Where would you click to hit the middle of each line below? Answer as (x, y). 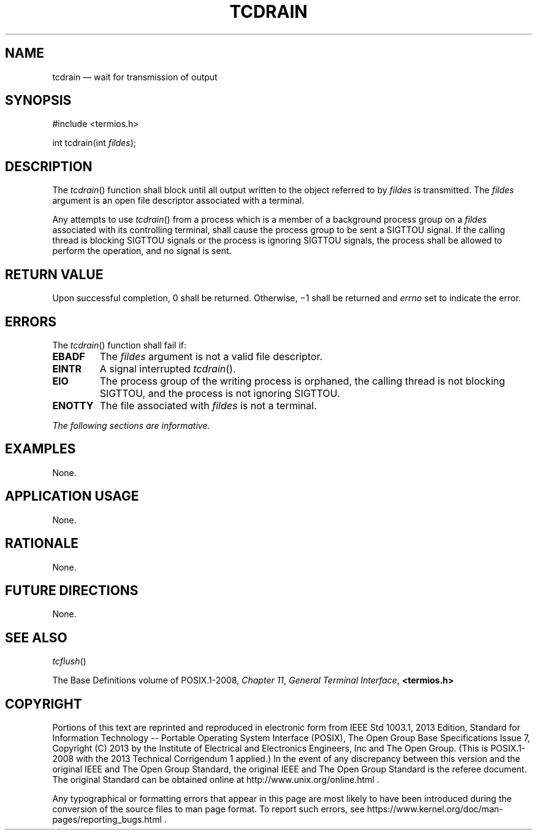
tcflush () (69, 661)
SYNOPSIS (38, 101)
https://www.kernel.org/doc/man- (435, 809)
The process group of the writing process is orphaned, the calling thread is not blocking (302, 381)
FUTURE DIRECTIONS (72, 590)
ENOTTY (73, 405)
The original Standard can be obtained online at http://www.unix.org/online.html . (216, 780)
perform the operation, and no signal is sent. (142, 251)
